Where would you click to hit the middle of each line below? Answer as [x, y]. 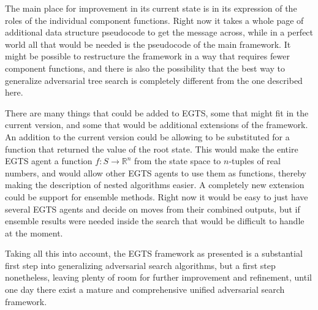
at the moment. [34, 232]
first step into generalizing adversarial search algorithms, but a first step [140, 265]
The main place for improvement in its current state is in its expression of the [151, 8]
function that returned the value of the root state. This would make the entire [152, 149]
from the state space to [178, 161]
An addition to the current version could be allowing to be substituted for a [147, 136]
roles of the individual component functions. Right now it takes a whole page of [154, 20]
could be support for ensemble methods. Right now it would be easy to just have [157, 196]
